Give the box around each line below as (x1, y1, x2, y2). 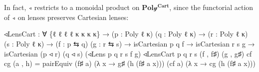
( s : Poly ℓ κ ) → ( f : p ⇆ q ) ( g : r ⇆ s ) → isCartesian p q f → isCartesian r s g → (4, 38, 255, 48)
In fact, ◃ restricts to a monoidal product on (4, 2, 140, 12)
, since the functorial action (169, 2, 254, 12)
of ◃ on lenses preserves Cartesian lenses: (4, 11, 129, 22)
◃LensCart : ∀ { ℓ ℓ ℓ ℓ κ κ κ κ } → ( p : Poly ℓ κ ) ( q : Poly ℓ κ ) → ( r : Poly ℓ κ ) (4, 28, 248, 39)
